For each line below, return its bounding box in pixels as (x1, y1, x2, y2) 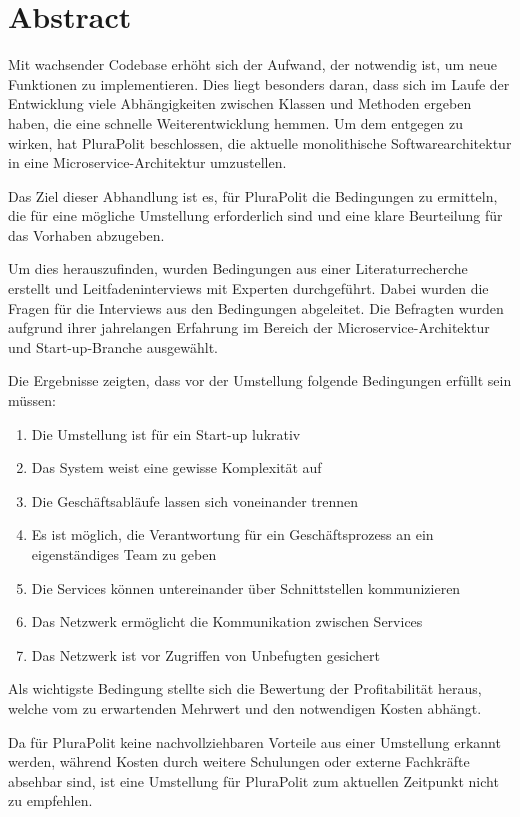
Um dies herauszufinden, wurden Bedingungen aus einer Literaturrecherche (8, 258, 468, 279)
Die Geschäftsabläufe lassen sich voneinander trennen (31, 490, 359, 511)
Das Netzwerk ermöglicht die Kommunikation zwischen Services (31, 611, 423, 632)
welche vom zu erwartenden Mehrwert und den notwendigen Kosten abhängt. (8, 697, 482, 718)
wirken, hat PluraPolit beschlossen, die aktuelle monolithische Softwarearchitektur (8, 132, 512, 153)
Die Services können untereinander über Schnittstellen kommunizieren (31, 577, 461, 598)
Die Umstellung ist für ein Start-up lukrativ (31, 423, 301, 444)
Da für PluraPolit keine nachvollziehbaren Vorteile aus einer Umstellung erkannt (8, 731, 501, 752)
